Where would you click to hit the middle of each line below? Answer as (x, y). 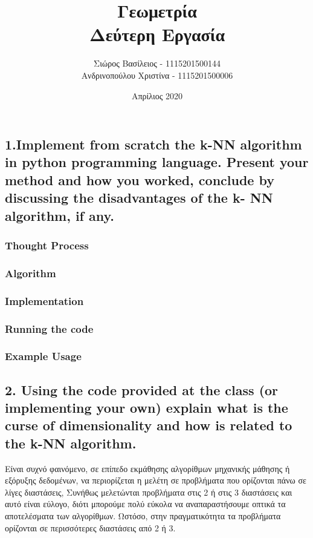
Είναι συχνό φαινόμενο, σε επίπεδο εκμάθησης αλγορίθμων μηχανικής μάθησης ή (147, 468)
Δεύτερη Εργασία (157, 34)
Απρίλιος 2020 (157, 95)
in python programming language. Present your (157, 162)
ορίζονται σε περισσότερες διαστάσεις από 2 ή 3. (90, 527)
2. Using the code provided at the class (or (142, 389)
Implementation (44, 300)
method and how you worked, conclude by (140, 179)
